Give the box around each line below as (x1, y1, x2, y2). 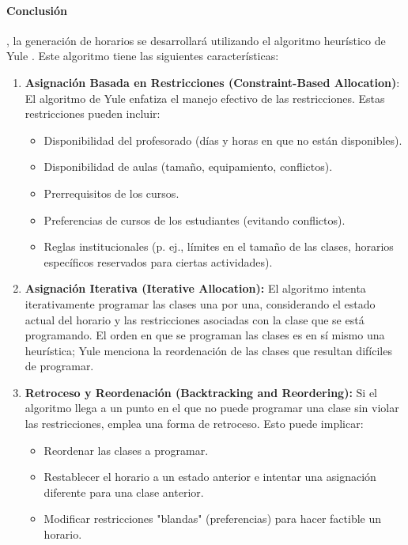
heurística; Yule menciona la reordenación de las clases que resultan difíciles (25, 342, 392, 358)
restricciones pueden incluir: (25, 105, 161, 122)
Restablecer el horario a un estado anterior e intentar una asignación (43, 468, 376, 485)
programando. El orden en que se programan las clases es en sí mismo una (25, 327, 385, 343)
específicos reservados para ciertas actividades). (43, 253, 273, 270)
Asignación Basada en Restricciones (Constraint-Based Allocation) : (25, 74, 400, 90)
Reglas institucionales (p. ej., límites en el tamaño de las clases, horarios (43, 238, 394, 255)
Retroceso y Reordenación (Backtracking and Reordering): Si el (25, 384, 377, 400)
